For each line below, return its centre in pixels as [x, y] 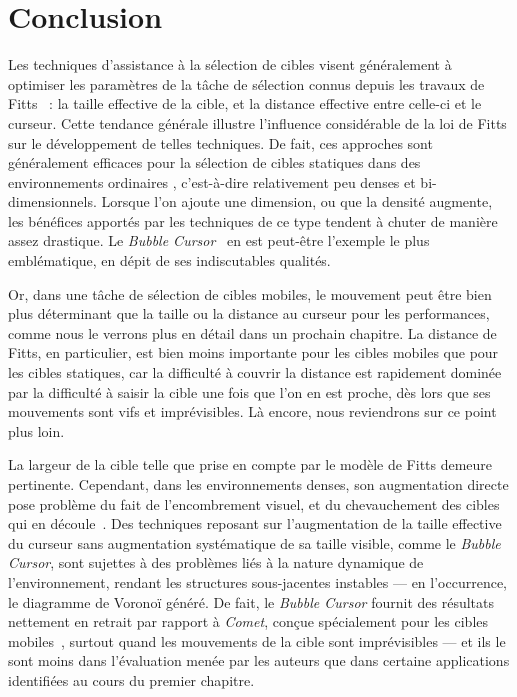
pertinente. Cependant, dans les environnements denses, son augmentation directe [258, 484]
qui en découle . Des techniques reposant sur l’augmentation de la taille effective [255, 523]
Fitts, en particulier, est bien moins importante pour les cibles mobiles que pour [253, 352]
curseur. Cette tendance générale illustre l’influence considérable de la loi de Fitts [257, 122]
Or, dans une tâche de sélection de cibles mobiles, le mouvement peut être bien [250, 293]
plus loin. [36, 430]
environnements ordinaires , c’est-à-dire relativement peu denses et [212, 181]
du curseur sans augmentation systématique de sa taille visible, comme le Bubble [254, 542]
